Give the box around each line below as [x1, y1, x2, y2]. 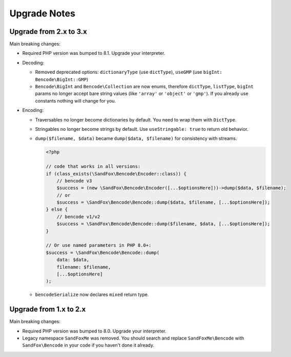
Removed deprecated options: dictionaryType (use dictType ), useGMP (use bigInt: [35, 69, 222, 75]
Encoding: [22, 107, 44, 113]
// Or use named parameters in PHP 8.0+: [46, 243, 152, 248]
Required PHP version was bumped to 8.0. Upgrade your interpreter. [22, 328, 167, 334]
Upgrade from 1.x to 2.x [9, 305, 86, 314]
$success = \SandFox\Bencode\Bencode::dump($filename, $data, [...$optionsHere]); [56, 221, 271, 227]
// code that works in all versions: [46, 164, 141, 169]
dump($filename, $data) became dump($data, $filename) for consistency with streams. [35, 135, 237, 142]
